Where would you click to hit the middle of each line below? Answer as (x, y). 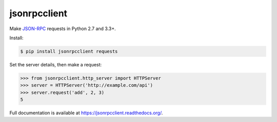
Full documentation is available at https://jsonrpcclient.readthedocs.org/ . (86, 113)
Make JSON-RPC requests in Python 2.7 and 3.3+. (63, 29)
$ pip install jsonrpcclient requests (69, 51)
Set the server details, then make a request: (56, 64)
